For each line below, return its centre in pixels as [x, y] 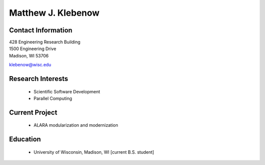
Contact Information [41, 30]
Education [25, 139]
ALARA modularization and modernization [76, 125]
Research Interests [39, 79]
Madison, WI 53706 [29, 55]
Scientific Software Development [67, 91]
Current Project [33, 112]
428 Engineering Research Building [45, 42]
